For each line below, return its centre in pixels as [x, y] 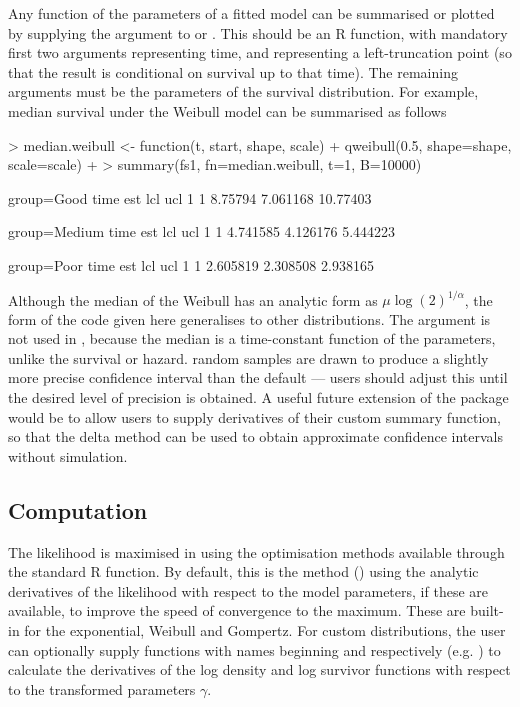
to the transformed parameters [102, 688]
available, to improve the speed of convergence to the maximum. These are [237, 610]
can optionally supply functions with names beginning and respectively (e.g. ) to [254, 649]
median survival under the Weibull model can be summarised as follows [227, 110]
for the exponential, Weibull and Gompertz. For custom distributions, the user [265, 629]
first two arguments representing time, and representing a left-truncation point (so [260, 52]
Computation [78, 509]
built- [487, 610]
